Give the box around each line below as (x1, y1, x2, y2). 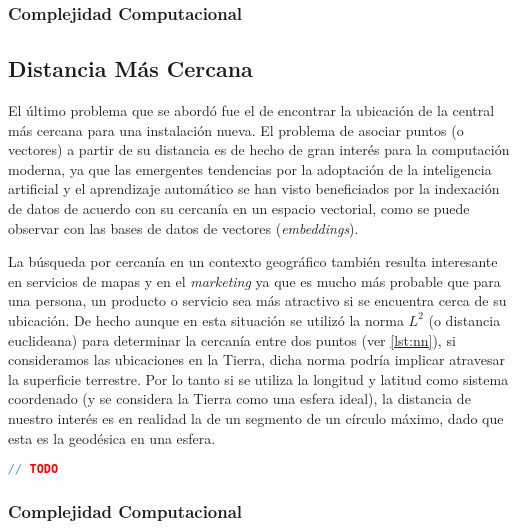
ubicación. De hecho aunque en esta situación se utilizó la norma (8, 309, 404, 330)
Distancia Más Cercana (8, 53, 253, 84)
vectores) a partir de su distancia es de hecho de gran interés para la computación (8, 139, 510, 160)
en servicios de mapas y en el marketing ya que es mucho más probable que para (8, 270, 501, 291)
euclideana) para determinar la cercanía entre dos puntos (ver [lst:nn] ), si (8, 329, 456, 350)
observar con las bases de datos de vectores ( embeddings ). (8, 217, 359, 238)
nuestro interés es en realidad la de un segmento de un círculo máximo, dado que (8, 407, 504, 428)
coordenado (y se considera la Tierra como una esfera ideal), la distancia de (8, 388, 471, 409)
